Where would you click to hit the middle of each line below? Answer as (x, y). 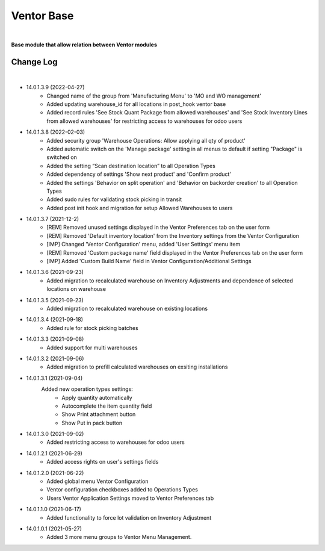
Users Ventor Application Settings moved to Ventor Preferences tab (130, 498)
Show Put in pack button (92, 423)
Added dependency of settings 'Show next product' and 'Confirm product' (139, 174)
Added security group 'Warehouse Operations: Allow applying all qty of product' (146, 140)
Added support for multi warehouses (92, 347)
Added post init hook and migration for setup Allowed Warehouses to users (140, 208)
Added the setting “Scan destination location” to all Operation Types (131, 166)
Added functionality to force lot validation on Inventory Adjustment (129, 517)
